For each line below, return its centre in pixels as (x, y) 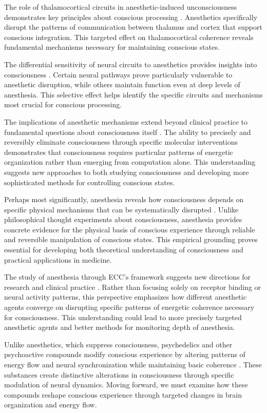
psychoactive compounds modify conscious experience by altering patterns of (125, 354)
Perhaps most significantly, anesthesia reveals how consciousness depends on (124, 199)
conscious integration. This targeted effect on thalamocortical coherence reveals (129, 37)
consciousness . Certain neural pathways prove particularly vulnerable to (118, 74)
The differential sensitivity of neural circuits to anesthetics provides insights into (131, 64)
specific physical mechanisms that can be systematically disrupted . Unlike (121, 209)
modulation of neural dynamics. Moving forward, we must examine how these (126, 385)
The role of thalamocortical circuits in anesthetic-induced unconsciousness (121, 7)
